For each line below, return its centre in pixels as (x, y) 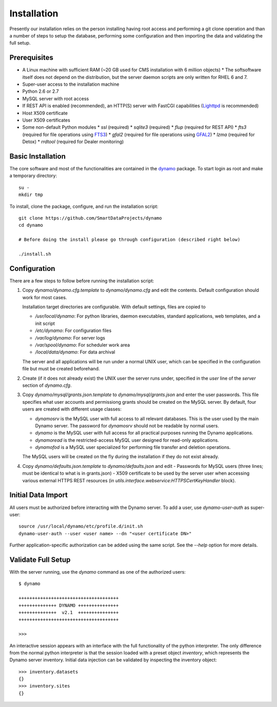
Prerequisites (31, 58)
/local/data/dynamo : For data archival (75, 352)
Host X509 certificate (45, 113)
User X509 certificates (46, 120)
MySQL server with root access (56, 99)
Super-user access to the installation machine (71, 84)
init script (45, 323)
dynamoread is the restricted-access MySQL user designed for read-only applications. (127, 440)
